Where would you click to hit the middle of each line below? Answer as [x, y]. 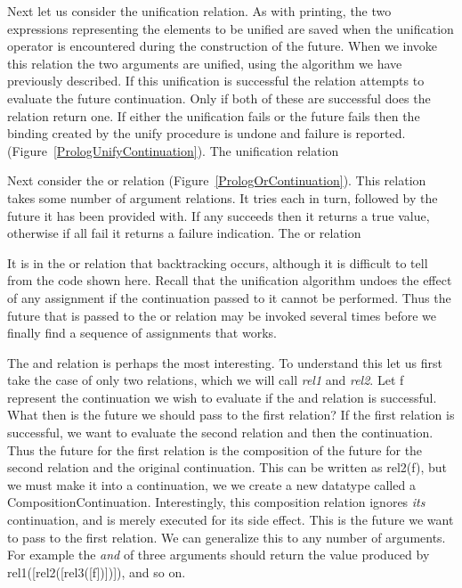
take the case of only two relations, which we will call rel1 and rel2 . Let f [206, 380]
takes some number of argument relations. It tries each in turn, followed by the [223, 197]
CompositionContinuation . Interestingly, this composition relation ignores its [216, 502]
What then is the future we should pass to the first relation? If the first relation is [231, 415]
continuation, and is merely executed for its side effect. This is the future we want [231, 520]
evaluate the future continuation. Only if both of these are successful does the [219, 98]
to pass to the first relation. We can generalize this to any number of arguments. [227, 537]
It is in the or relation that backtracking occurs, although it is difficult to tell [218, 262]
